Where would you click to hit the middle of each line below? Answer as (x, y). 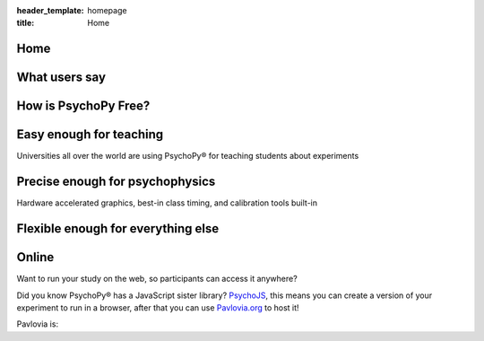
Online (35, 257)
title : (26, 23)
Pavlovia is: (37, 324)
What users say (61, 78)
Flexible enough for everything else (118, 229)
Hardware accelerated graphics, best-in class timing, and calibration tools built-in (167, 203)
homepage (107, 10)
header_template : (50, 10)
